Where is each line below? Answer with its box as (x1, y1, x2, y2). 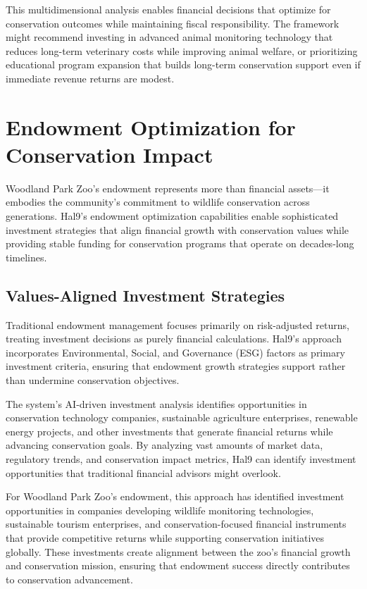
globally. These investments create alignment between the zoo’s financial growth (6, 544, 351, 559)
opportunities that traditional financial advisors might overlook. (6, 465, 281, 480)
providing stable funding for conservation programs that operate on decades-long (6, 236, 354, 251)
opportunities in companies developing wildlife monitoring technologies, (6, 502, 314, 517)
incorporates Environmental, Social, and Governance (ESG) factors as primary (6, 345, 345, 359)
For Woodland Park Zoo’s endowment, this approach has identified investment (6, 489, 344, 504)
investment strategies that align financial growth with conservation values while (6, 222, 349, 237)
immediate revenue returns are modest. (6, 70, 175, 85)
